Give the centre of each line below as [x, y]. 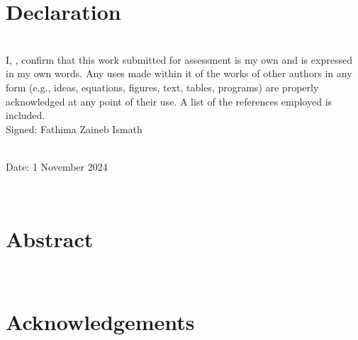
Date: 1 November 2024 [57, 166]
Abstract [50, 239]
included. [26, 115]
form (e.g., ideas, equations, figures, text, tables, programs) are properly [162, 87]
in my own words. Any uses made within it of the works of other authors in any [179, 73]
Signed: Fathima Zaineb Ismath [74, 129]
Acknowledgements [100, 321]
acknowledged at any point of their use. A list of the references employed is [169, 101]
